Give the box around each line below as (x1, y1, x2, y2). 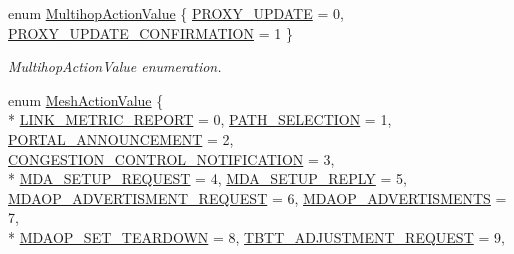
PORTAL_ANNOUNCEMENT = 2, (8, 128, 234, 149)
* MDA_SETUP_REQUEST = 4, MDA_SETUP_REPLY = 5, (8, 168, 407, 189)
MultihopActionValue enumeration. (8, 56, 222, 77)
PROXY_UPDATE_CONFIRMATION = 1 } (8, 22, 293, 43)
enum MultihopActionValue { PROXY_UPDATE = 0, (8, 3, 344, 23)
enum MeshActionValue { (8, 89, 164, 110)
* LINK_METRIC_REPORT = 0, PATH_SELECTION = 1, (8, 109, 392, 130)
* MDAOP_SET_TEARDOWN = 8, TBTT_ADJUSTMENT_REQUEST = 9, (8, 226, 505, 247)
